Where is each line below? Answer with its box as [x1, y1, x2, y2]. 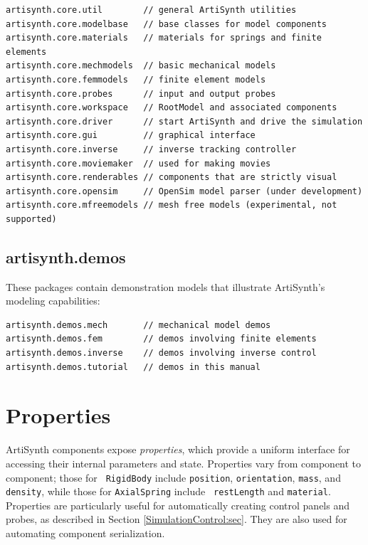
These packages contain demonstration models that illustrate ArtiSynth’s [6, 279, 325, 294]
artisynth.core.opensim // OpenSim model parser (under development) [6, 186, 363, 196]
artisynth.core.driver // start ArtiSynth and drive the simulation [6, 116, 363, 127]
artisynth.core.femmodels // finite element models [6, 74, 266, 85]
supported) [6, 213, 57, 224]
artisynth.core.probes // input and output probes [6, 88, 276, 99]
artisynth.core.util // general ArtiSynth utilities [6, 5, 297, 15]
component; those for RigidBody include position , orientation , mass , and [6, 470, 341, 485]
